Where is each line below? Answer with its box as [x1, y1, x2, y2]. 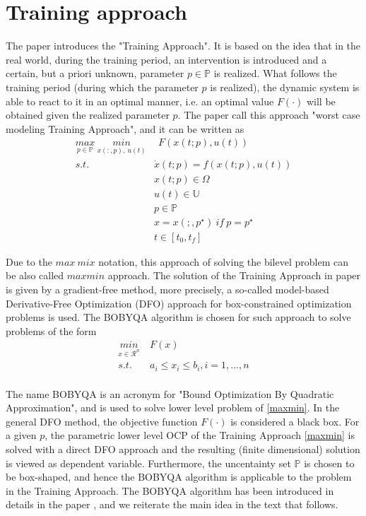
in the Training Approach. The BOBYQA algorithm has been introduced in [6, 483, 334, 498]
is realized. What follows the [213, 66, 337, 81]
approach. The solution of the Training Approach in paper [107, 268, 361, 283]
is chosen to [304, 455, 355, 470]
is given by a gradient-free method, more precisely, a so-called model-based [6, 281, 329, 296]
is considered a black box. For [230, 414, 360, 428]
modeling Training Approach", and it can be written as [6, 121, 244, 136]
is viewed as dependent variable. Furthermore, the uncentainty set [6, 455, 291, 470]
